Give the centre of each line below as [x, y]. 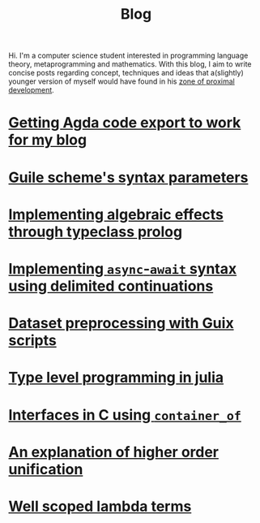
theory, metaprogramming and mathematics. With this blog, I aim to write [130, 64]
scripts [32, 341]
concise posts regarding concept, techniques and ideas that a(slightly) [126, 73]
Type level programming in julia [116, 378]
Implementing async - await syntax [123, 268]
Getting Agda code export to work [125, 123]
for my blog [48, 140]
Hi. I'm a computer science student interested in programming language [128, 56]
